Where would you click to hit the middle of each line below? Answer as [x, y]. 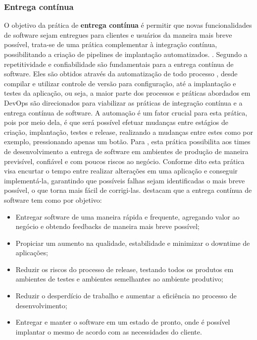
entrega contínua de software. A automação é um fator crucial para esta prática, [126, 112]
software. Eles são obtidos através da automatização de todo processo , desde [121, 74]
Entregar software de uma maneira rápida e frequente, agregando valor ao [128, 216]
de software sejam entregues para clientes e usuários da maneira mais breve [118, 34]
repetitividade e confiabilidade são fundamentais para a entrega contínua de [119, 64]
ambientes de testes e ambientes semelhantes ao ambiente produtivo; [119, 279]
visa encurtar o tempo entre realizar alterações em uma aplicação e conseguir [121, 171]
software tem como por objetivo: [53, 199]
